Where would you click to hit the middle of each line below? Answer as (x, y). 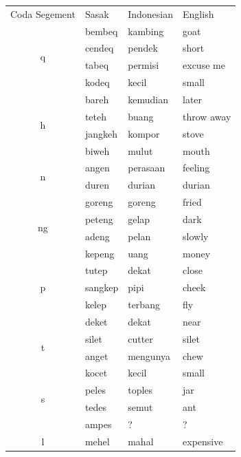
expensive (203, 441)
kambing (146, 31)
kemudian (148, 99)
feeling (196, 168)
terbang (144, 305)
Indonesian (151, 13)
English (198, 13)
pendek (143, 48)
